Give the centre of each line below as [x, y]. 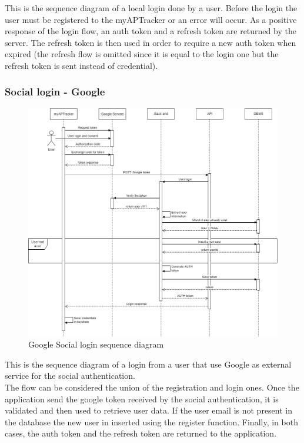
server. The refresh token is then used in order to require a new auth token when [151, 42]
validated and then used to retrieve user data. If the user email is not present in [149, 410]
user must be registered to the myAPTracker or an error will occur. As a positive [151, 19]
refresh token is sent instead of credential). [81, 65]
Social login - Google [55, 92]
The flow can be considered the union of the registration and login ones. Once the [152, 387]
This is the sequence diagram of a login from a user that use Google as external [148, 364]
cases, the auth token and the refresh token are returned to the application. [141, 433]
